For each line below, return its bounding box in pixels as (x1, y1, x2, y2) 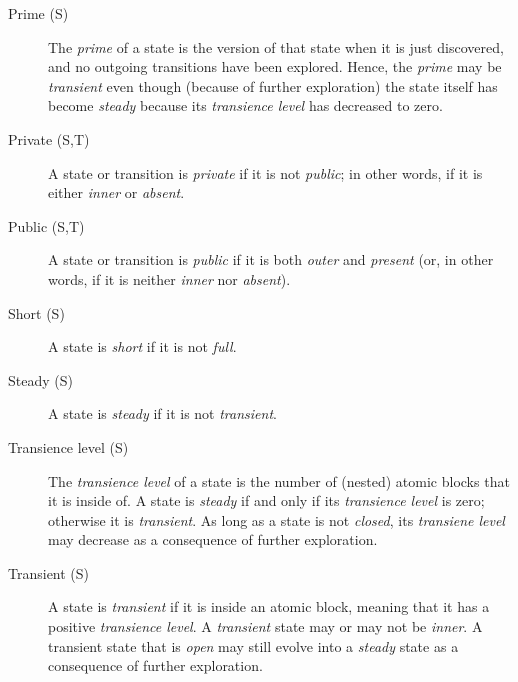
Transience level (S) (8, 436, 129, 457)
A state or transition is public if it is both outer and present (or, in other (48, 249, 494, 270)
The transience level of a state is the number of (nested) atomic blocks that (48, 470, 510, 491)
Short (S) (8, 302, 65, 323)
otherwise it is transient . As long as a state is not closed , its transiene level (48, 509, 505, 530)
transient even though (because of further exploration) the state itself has (48, 75, 498, 96)
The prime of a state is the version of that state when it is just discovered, (48, 36, 504, 57)
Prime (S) (8, 3, 69, 23)
